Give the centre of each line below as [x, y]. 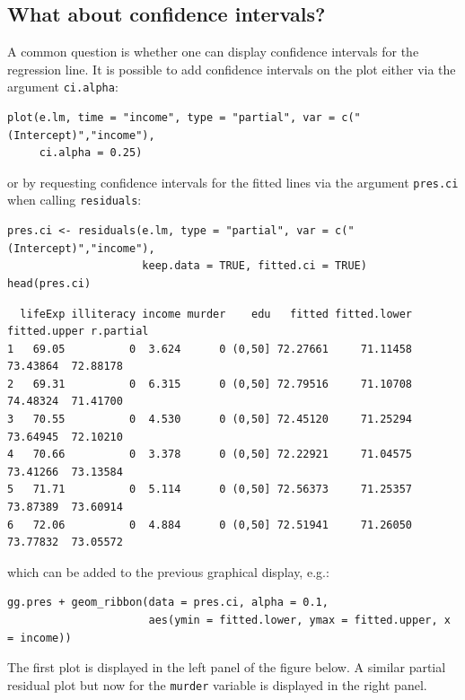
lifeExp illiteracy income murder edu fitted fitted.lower [216, 314]
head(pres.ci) [49, 283]
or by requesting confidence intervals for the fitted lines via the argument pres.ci [233, 182]
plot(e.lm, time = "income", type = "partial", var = [171, 118]
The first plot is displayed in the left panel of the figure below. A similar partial [227, 667]
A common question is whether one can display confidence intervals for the [213, 52]
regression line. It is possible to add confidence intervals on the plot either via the [232, 69]
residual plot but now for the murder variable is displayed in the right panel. [217, 684]
